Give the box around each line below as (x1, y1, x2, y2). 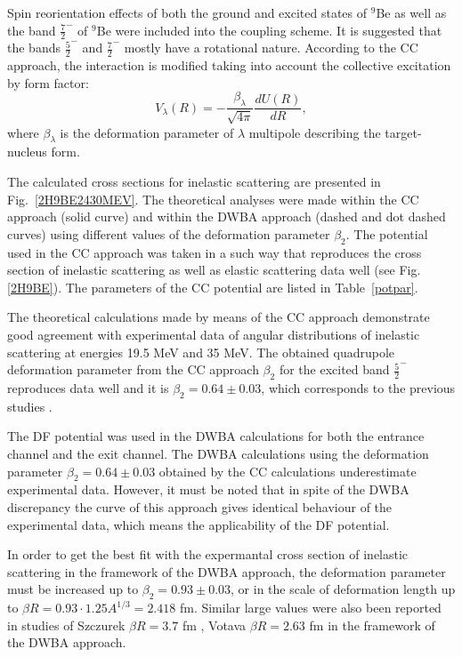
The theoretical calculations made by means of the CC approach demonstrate (7, 308, 430, 326)
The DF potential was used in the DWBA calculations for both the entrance (7, 427, 425, 445)
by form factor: (7, 73, 89, 92)
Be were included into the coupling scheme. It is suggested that (96, 20, 442, 39)
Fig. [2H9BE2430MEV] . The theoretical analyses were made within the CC (7, 189, 419, 208)
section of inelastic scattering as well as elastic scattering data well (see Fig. (7, 260, 421, 279)
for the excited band (279, 360, 390, 379)
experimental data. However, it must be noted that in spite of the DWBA (7, 480, 409, 499)
